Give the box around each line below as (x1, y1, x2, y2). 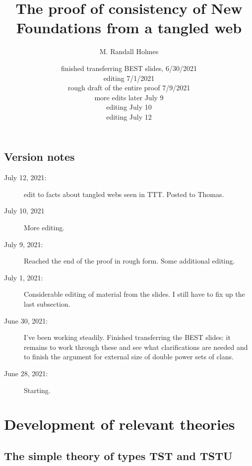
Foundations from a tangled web (16, 17, 242, 38)
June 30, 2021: (4, 315, 48, 326)
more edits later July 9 (94, 92, 164, 102)
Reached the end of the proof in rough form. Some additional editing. (24, 256, 235, 266)
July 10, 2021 (4, 205, 45, 216)
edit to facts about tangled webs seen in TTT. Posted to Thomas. (24, 189, 224, 199)
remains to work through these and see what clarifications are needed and (24, 341, 248, 352)
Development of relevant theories (4, 414, 235, 434)
